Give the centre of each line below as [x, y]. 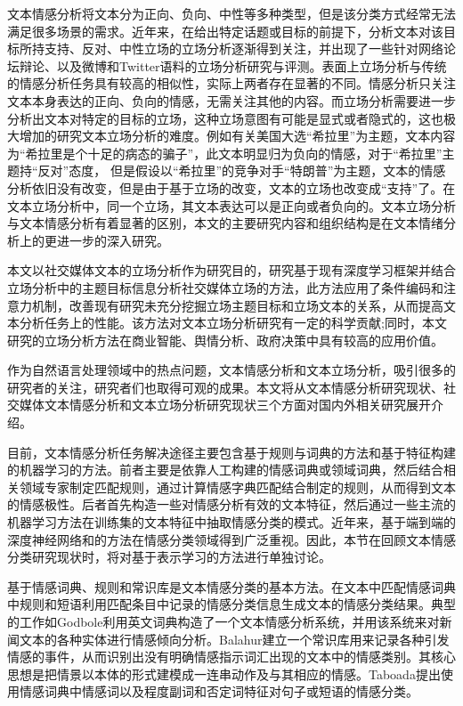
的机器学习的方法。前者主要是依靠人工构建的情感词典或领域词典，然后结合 [225, 470]
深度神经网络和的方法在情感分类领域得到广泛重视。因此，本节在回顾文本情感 [231, 539]
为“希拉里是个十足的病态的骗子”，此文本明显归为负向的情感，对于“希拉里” [225, 153]
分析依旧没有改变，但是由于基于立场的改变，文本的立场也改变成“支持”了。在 [231, 187]
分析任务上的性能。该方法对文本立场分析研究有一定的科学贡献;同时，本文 [233, 323]
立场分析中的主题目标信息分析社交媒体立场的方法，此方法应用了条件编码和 [225, 287]
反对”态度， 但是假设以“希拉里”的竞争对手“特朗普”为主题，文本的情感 [242, 170]
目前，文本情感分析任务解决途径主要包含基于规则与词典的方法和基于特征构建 [231, 452]
